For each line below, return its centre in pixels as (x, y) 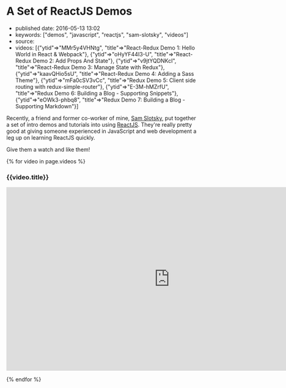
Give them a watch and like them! (48, 149)
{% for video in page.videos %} (46, 161)
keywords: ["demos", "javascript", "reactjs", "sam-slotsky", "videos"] (101, 34)
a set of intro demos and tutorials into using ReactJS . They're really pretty (99, 124)
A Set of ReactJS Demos (69, 11)
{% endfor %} (24, 379)
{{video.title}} (28, 177)
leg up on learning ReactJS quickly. (51, 137)
